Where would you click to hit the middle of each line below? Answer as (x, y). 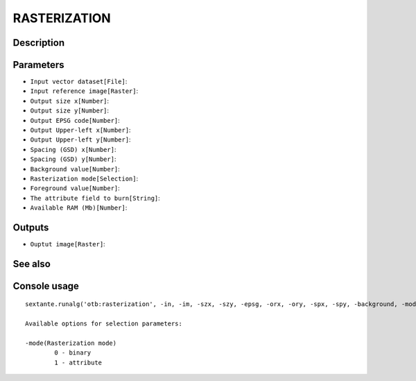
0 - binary (73, 353)
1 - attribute (78, 362)
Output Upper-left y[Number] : (80, 139)
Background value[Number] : (75, 169)
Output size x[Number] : (70, 101)
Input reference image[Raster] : (84, 91)
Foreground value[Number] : (75, 188)
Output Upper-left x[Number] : (80, 130)
